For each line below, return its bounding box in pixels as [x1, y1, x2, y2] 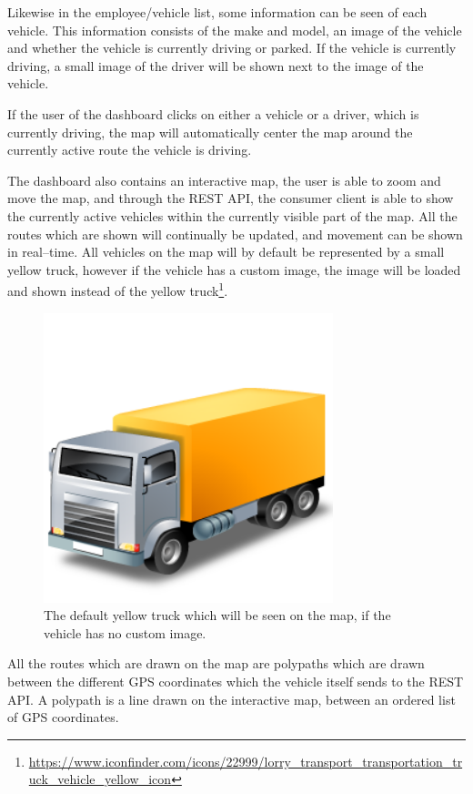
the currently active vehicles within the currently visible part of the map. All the [7, 206, 458, 225]
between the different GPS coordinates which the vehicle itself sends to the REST [7, 671, 464, 690]
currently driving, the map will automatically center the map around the [7, 122, 413, 141]
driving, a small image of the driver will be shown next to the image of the [7, 56, 424, 75]
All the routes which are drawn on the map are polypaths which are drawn [7, 654, 425, 673]
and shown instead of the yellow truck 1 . [7, 279, 228, 300]
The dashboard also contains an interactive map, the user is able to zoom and [7, 170, 441, 189]
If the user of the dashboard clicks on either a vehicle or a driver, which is [7, 104, 419, 123]
